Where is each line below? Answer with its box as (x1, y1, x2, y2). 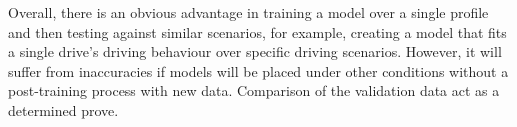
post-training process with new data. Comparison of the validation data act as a (8, 80, 500, 101)
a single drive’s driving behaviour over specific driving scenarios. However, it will (8, 41, 502, 62)
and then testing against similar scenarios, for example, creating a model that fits (8, 21, 507, 42)
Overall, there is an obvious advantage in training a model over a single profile (8, 2, 489, 22)
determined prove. (8, 99, 119, 120)
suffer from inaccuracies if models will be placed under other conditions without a (8, 60, 509, 81)
